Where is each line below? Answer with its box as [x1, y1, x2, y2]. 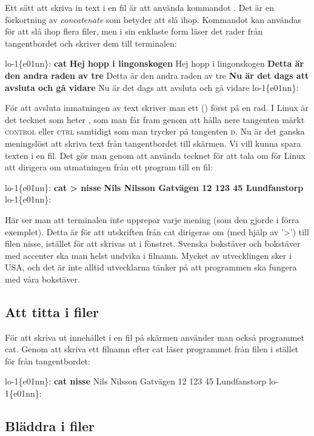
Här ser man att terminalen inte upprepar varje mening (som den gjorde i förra [5, 213, 299, 226]
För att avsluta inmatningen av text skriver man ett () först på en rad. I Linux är [5, 101, 309, 114]
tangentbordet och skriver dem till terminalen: [5, 36, 177, 49]
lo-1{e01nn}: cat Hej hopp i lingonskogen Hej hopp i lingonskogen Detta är [5, 57, 304, 70]
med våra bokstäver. [5, 272, 80, 285]
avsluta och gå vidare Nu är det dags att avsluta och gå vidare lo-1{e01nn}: [5, 81, 299, 93]
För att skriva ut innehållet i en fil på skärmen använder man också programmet [5, 330, 304, 343]
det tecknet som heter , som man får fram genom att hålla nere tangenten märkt [5, 113, 305, 126]
